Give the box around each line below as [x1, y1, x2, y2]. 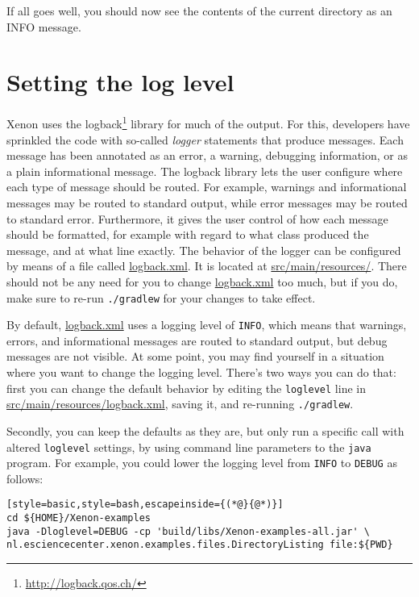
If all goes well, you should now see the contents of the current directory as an [6, 2, 392, 19]
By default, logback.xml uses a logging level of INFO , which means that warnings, [6, 316, 407, 333]
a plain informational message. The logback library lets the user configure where [6, 162, 403, 179]
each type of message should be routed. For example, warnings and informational [6, 178, 407, 195]
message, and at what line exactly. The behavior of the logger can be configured [6, 241, 401, 258]
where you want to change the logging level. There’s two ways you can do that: [6, 364, 396, 380]
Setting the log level [6, 65, 234, 98]
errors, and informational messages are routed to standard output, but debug [6, 332, 388, 349]
